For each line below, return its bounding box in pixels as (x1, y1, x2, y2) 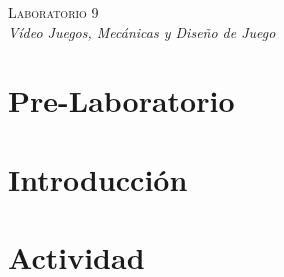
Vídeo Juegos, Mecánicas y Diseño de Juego (8, 21, 276, 42)
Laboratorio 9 (8, 2, 99, 22)
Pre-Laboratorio (8, 80, 235, 121)
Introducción (8, 158, 188, 199)
